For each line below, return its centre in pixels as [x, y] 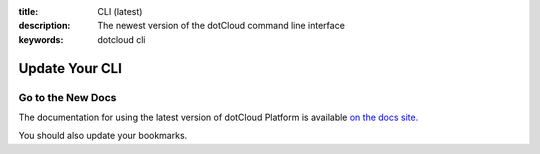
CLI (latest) [120, 11]
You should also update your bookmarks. [103, 136]
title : [28, 11]
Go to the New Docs [67, 97]
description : [44, 26]
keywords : [41, 39]
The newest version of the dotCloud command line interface [221, 26]
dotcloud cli [121, 39]
